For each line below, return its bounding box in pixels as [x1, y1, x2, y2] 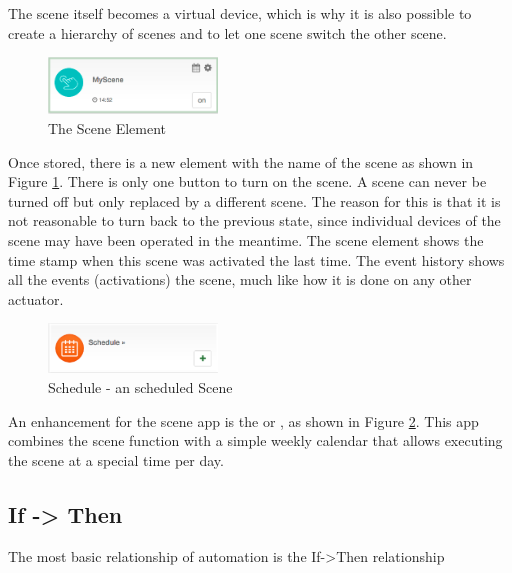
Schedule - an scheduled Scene [48, 376, 233, 397]
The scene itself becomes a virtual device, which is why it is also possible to [8, 3, 472, 23]
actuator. [8, 288, 64, 309]
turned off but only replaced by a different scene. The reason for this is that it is [8, 190, 501, 211]
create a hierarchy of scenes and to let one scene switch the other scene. [8, 22, 447, 43]
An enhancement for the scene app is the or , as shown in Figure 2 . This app [8, 410, 479, 431]
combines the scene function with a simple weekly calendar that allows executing [8, 430, 503, 451]
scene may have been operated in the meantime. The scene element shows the [8, 229, 484, 250]
